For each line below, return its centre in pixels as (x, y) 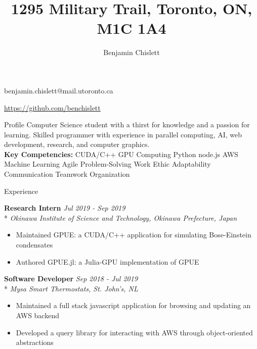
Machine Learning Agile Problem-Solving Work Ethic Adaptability (108, 164)
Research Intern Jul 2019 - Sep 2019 (65, 208)
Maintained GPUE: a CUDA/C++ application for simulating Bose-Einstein (134, 235)
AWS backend (37, 315)
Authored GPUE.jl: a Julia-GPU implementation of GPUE (108, 261)
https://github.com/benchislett (52, 107)
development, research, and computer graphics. (77, 144)
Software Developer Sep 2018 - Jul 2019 (71, 279)
